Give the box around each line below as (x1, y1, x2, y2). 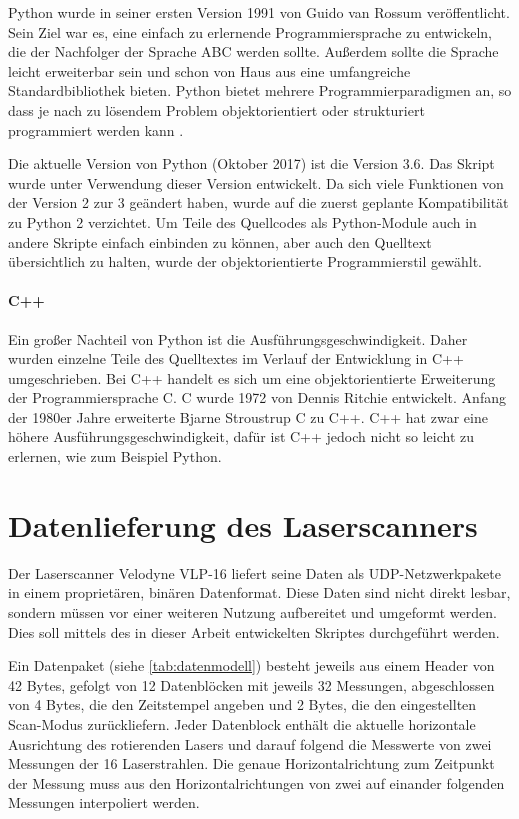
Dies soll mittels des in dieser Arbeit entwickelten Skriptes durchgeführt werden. (8, 621, 500, 642)
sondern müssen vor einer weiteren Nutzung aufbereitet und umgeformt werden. (8, 601, 497, 622)
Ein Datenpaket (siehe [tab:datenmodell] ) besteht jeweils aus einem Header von (8, 655, 495, 676)
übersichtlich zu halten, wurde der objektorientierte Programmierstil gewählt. (8, 251, 482, 272)
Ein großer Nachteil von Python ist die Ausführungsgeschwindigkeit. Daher (8, 328, 468, 349)
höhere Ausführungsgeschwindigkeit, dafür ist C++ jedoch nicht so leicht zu (8, 426, 475, 447)
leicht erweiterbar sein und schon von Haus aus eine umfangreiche (8, 60, 411, 81)
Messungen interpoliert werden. (8, 792, 200, 813)
